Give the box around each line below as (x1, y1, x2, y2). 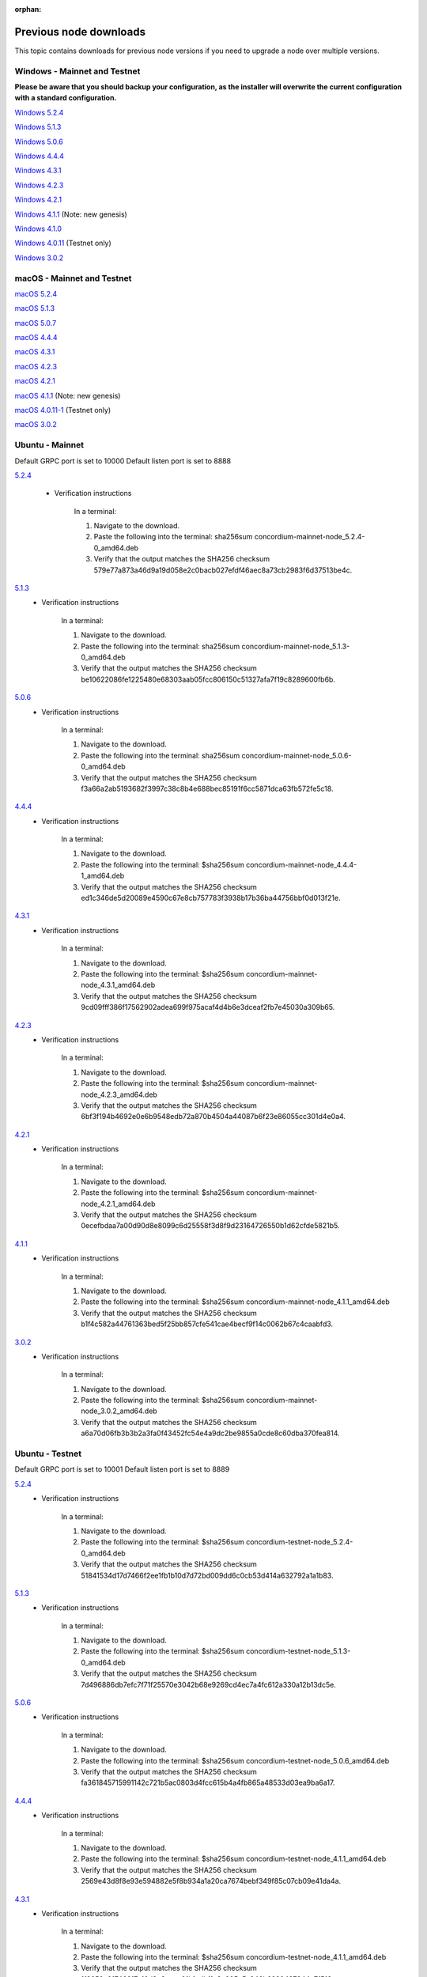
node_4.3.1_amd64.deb (81, 981, 156, 990)
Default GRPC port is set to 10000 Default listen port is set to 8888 (14, 456, 232, 466)
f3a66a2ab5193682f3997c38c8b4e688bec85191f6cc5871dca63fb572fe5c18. (81, 784, 334, 793)
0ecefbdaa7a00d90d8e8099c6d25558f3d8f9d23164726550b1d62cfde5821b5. (81, 1221, 340, 1230)
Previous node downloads (14, 25, 146, 39)
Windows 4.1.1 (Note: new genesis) (14, 210, 128, 219)
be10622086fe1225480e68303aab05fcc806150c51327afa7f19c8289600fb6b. (81, 675, 336, 684)
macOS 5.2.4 (14, 289, 58, 298)
